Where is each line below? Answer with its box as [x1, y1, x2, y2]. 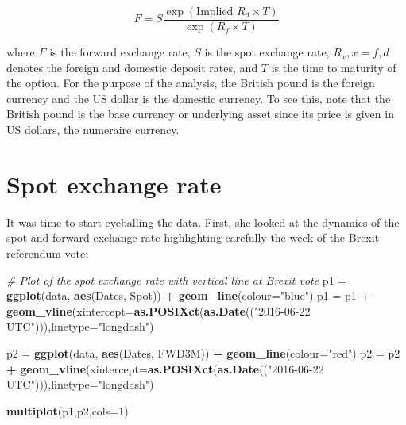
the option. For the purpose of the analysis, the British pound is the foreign [6, 75, 375, 91]
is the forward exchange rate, [49, 44, 191, 60]
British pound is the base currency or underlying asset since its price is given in [6, 105, 394, 122]
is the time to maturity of [271, 59, 396, 75]
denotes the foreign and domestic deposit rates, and [6, 59, 258, 75]
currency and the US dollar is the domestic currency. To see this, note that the [6, 90, 391, 106]
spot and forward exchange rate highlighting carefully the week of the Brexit [6, 229, 380, 246]
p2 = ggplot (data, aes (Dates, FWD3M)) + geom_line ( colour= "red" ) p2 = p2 [6, 344, 400, 361]
